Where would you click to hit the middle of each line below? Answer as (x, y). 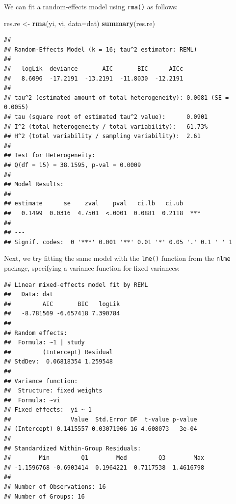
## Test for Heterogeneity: (50, 155)
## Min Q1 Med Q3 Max (104, 458)
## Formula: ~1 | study (44, 343)
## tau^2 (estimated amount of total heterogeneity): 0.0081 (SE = (117, 98)
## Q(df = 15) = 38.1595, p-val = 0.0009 (73, 165)
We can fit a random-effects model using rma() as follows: (91, 6)
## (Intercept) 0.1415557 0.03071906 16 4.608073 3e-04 (101, 429)
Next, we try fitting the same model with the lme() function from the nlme (117, 258)
